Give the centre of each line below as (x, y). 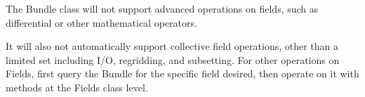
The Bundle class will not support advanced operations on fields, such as (162, 8)
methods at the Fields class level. (77, 87)
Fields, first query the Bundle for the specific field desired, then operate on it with (182, 73)
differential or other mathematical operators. (101, 22)
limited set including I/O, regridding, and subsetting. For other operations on (173, 59)
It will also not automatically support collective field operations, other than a (172, 46)
